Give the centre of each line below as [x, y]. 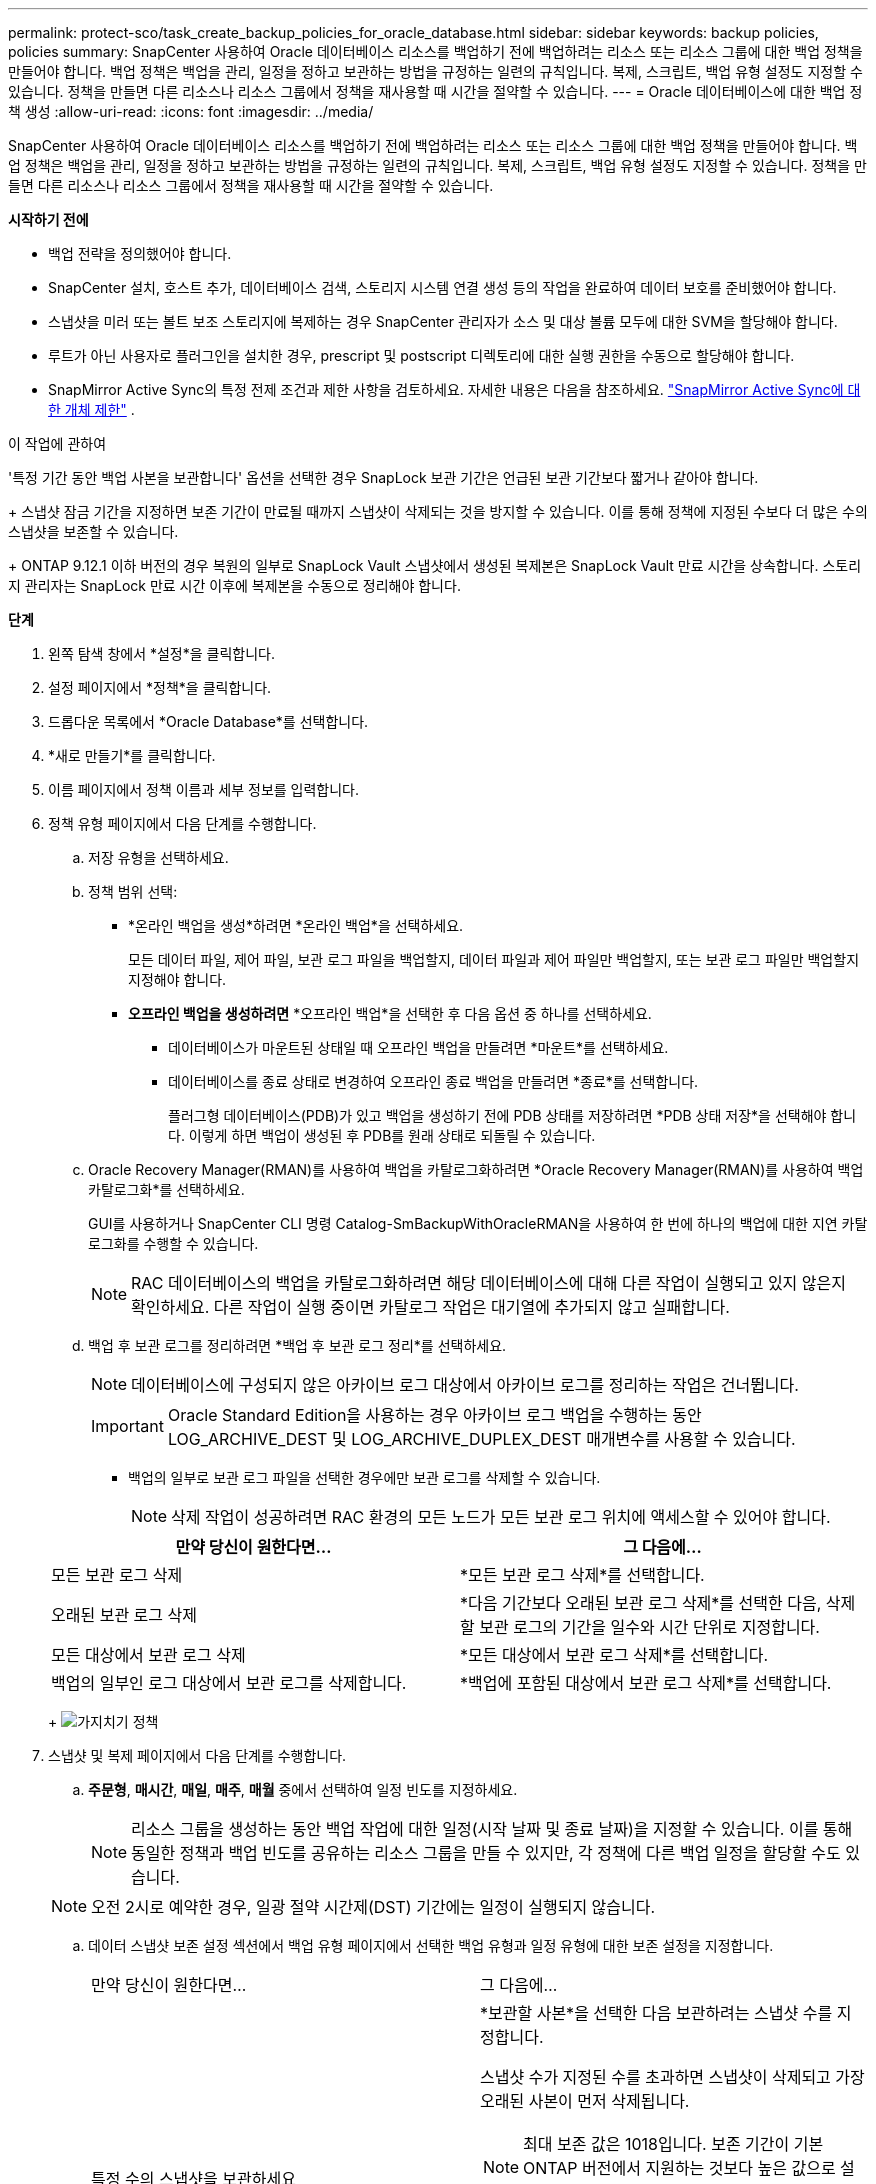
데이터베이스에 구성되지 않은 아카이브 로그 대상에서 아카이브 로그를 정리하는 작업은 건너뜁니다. [465, 1385]
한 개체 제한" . [91, 409]
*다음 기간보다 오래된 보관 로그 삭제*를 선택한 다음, [641, 1603]
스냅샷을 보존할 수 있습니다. [93, 531]
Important [127, 1426]
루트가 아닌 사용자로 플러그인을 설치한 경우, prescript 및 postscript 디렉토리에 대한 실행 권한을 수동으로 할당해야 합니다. [421, 355]
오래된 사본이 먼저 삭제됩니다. [585, 2101]
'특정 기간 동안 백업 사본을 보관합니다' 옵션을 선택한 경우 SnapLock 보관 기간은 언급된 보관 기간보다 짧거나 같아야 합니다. [383, 477]
